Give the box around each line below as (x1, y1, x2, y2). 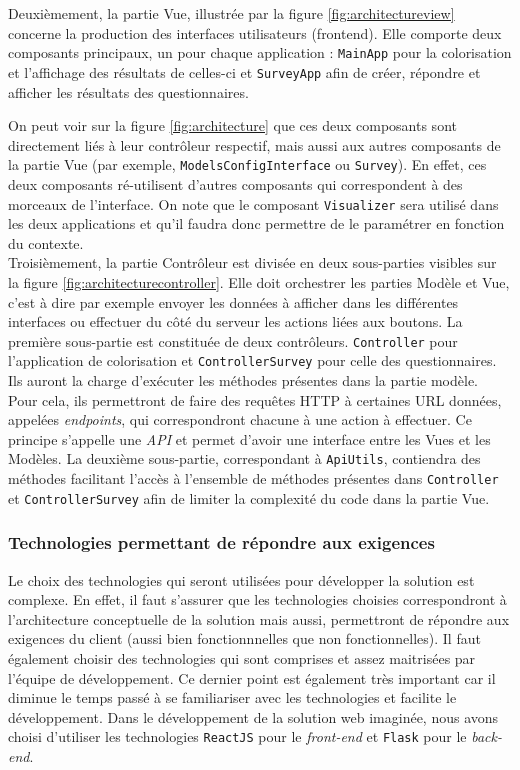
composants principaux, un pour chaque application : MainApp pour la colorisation (8, 42, 512, 63)
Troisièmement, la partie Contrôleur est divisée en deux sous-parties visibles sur (8, 252, 497, 273)
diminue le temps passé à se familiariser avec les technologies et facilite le (8, 687, 457, 708)
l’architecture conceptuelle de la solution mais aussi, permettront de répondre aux (8, 608, 510, 629)
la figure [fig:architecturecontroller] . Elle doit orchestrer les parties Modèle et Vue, (8, 271, 510, 292)
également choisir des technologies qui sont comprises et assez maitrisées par (8, 648, 476, 668)
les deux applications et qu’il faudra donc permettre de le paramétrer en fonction (8, 213, 505, 234)
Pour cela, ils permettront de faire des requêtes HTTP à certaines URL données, (8, 389, 502, 410)
